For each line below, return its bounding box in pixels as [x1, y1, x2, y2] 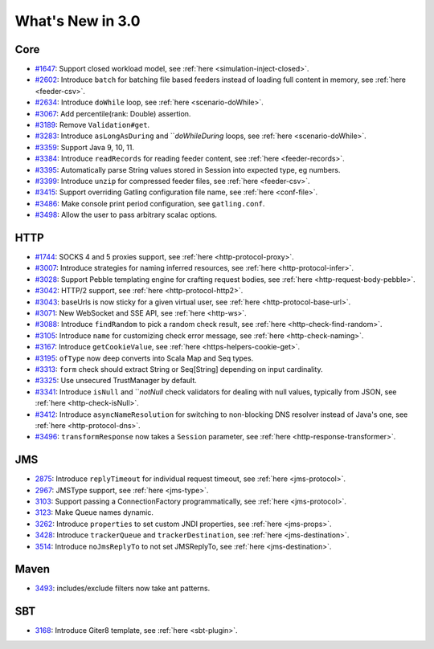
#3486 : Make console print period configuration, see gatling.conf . [35, 198, 265, 208]
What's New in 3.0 [14, 12, 141, 30]
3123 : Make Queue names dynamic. [35, 508, 154, 517]
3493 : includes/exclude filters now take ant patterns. [35, 583, 211, 594]
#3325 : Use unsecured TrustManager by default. [35, 376, 197, 386]
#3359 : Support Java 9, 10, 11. [35, 142, 135, 152]
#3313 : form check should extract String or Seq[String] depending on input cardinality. [35, 364, 323, 373]
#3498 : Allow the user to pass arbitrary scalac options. [35, 210, 217, 220]
